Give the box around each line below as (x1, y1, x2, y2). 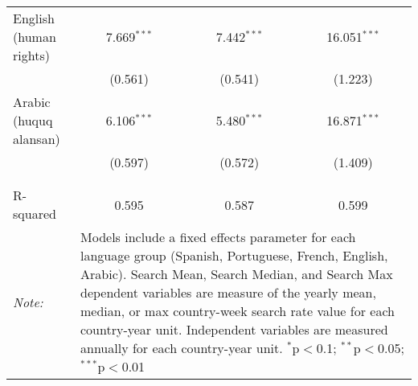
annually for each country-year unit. (80, 339, 283, 357)
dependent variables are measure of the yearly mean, (80, 283, 376, 302)
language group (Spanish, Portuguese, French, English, (80, 246, 388, 265)
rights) (13, 46, 50, 64)
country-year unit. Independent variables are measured (80, 320, 388, 339)
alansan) (13, 129, 60, 148)
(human (13, 27, 56, 46)
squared (13, 204, 56, 223)
